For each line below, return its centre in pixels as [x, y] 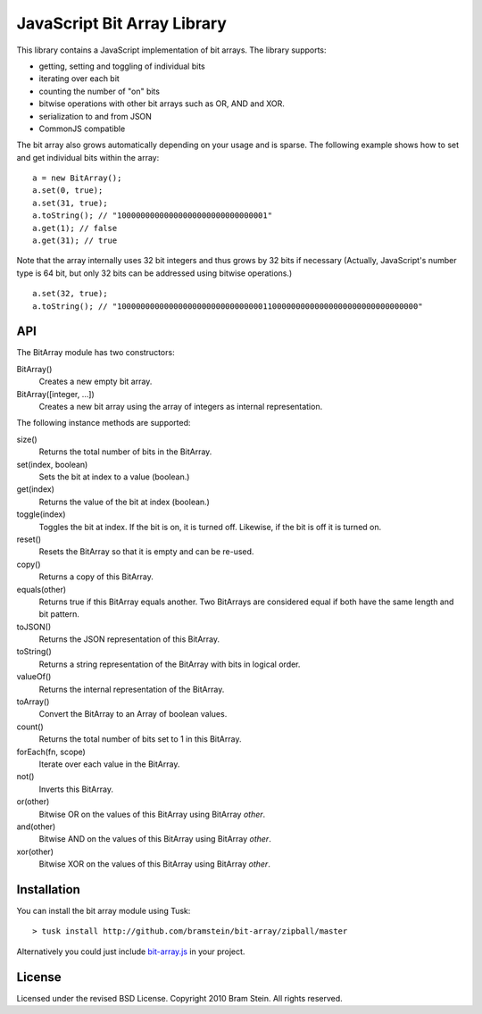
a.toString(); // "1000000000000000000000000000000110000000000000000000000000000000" [228, 306]
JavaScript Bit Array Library [122, 23]
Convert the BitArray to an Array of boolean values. [133, 714]
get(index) [36, 489]
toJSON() [34, 627]
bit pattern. [59, 614]
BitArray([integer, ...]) [55, 394]
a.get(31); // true [75, 241]
